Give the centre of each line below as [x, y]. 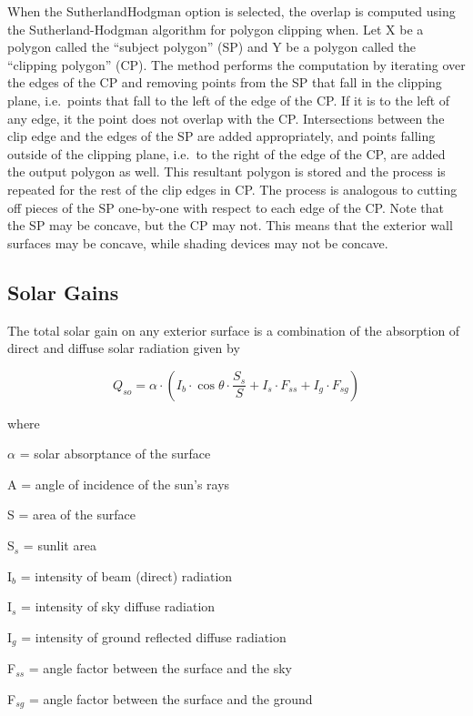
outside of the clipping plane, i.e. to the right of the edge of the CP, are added [226, 153]
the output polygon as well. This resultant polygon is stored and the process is [226, 171]
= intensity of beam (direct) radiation [126, 575]
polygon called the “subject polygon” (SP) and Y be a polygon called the [212, 47]
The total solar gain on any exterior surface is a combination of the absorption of [234, 330]
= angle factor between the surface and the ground [171, 698]
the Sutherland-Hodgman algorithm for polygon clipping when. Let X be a [216, 29]
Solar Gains [63, 292]
